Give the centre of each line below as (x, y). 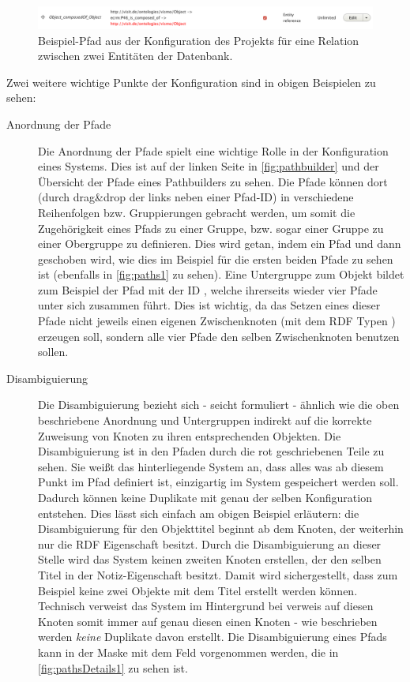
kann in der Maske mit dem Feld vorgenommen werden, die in (188, 652)
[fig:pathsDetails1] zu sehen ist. (113, 667)
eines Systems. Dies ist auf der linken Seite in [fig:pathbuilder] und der (209, 166)
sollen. (53, 352)
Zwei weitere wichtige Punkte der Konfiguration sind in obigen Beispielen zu (191, 82)
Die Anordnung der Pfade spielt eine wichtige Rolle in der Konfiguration (213, 150)
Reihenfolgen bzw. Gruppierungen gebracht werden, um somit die (197, 212)
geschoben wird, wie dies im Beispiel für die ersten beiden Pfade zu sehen (216, 259)
